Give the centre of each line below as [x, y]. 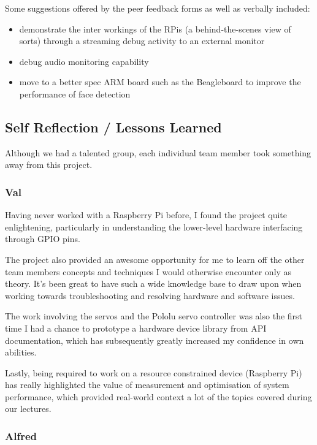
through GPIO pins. [43, 239]
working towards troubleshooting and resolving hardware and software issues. [150, 295]
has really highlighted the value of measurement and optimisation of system [147, 385]
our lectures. [28, 409]
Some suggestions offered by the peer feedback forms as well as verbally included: [158, 8]
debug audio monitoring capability [84, 61]
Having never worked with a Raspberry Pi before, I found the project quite [146, 215]
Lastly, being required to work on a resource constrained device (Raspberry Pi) [154, 372]
